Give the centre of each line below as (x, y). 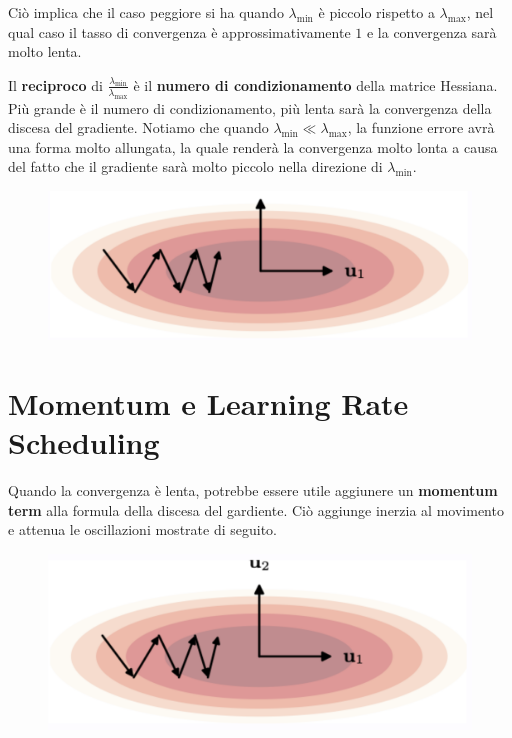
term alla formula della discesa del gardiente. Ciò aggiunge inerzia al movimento (256, 509)
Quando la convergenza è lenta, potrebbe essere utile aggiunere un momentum (253, 489)
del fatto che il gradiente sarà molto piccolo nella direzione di (195, 166)
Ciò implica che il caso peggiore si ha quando (146, 12)
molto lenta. (45, 51)
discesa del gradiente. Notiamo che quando (138, 127)
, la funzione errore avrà (421, 127)
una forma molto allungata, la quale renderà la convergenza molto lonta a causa (253, 146)
